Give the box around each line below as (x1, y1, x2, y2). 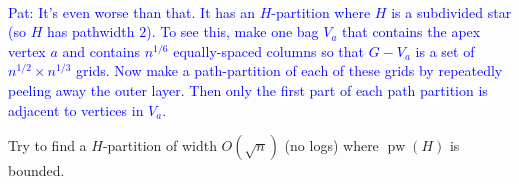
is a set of (415, 40, 475, 61)
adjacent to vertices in (8, 99, 144, 120)
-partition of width (102, 135, 217, 156)
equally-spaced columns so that (173, 40, 364, 61)
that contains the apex (342, 21, 481, 42)
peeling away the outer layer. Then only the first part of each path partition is (8, 79, 488, 100)
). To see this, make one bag (146, 21, 319, 42)
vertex (8, 40, 46, 61)
